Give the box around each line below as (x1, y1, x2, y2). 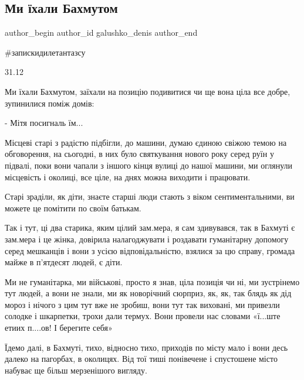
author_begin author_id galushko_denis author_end (5, 26, 198, 39)
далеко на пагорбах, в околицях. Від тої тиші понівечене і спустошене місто (5, 352, 278, 365)
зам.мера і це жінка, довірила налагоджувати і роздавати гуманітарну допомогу (5, 232, 289, 245)
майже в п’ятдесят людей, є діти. (5, 256, 123, 268)
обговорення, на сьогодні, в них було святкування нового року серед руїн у (5, 148, 274, 160)
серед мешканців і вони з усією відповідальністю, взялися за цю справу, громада (5, 244, 295, 256)
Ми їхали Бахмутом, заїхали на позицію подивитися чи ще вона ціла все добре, (5, 85, 291, 97)
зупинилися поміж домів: (5, 97, 94, 109)
